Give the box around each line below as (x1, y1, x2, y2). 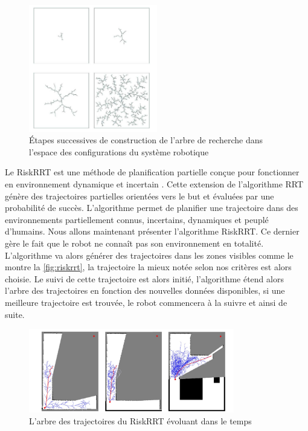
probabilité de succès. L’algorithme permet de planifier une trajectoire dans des (5, 201, 298, 214)
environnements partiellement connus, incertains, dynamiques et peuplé (5, 213, 269, 225)
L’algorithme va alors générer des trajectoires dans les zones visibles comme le (5, 248, 294, 261)
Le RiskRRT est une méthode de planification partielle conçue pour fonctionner (5, 166, 300, 178)
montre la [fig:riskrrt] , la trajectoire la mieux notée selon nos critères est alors (5, 261, 292, 273)
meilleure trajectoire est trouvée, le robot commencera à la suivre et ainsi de (5, 296, 287, 308)
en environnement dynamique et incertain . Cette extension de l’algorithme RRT (5, 178, 304, 190)
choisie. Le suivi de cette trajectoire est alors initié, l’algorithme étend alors (5, 272, 284, 285)
